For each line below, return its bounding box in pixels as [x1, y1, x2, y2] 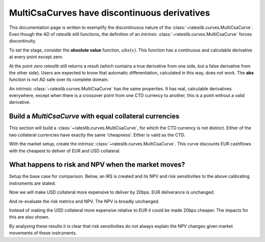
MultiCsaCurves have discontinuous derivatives [9, 7, 211, 18]
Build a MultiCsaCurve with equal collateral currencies [9, 112, 180, 121]
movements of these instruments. [9, 230, 77, 236]
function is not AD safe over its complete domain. [9, 76, 109, 83]
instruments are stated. [9, 180, 56, 186]
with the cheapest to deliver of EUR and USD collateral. [9, 147, 121, 154]
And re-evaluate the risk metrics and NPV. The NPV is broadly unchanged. [9, 198, 159, 204]
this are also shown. [9, 214, 50, 220]
